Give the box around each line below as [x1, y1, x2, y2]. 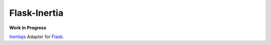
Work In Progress [9, 25, 46, 31]
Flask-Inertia [9, 7, 64, 18]
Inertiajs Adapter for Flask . [9, 34, 64, 40]
